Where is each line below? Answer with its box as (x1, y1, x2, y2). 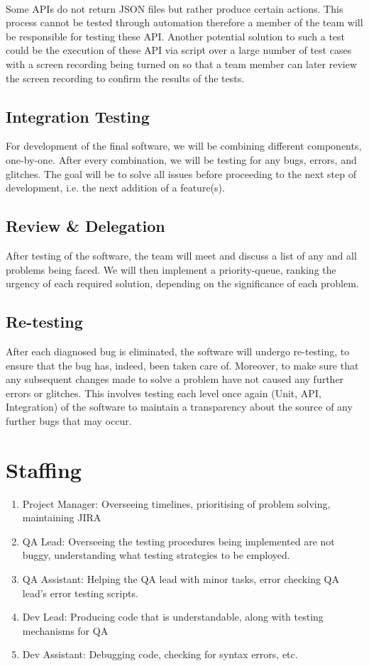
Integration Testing (6, 105, 150, 127)
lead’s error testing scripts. (22, 585, 138, 600)
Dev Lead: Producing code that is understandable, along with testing (22, 609, 324, 624)
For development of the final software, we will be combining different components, (6, 138, 362, 153)
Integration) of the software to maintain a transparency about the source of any (6, 399, 353, 414)
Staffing (6, 455, 82, 484)
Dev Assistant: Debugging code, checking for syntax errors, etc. (22, 647, 298, 662)
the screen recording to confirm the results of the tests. (6, 70, 245, 85)
